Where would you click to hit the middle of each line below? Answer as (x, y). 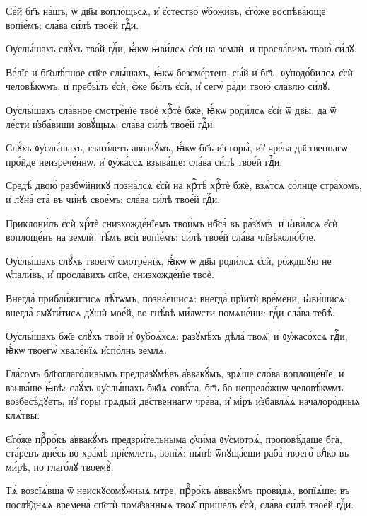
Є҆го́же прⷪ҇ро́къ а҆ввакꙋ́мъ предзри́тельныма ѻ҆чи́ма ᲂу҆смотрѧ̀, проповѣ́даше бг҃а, (174, 438)
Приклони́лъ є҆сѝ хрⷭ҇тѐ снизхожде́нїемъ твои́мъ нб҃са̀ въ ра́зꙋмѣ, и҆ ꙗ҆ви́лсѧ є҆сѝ (172, 223)
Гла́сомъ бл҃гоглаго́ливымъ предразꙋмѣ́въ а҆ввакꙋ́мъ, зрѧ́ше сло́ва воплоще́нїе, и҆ (175, 373)
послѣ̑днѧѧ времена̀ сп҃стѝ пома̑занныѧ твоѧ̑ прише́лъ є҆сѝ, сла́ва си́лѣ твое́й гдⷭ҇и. (180, 504)
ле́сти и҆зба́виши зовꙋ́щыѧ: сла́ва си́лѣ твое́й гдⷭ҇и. (111, 124)
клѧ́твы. (23, 415)
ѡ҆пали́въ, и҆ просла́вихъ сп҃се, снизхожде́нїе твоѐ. (110, 274)
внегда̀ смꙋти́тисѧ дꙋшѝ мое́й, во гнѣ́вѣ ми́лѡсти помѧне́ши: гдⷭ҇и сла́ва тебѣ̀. (170, 312)
